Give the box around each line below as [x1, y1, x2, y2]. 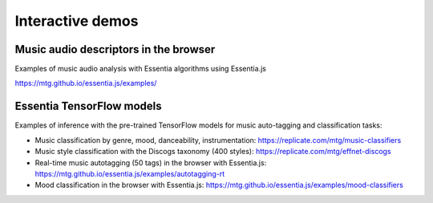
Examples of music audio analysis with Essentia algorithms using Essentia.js [14, 64, 266, 74]
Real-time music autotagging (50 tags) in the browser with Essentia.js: [34, 157, 267, 168]
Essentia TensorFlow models [14, 99, 162, 113]
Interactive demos [14, 12, 139, 30]
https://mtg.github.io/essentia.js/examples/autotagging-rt [34, 168, 225, 178]
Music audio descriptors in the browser [14, 43, 216, 56]
